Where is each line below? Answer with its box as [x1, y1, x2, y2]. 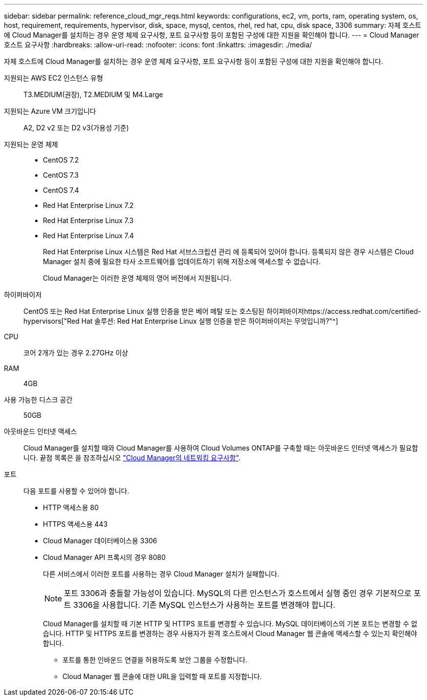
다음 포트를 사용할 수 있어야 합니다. [23, 487, 129, 495]
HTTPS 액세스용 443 [43, 520, 108, 528]
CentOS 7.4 [43, 186, 79, 194]
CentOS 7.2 [43, 156, 79, 164]
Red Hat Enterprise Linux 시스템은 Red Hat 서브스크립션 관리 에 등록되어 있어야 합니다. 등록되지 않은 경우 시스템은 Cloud [43, 247, 414, 256]
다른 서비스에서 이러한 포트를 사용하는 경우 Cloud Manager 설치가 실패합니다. [43, 570, 279, 578]
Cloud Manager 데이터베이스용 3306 [43, 536, 157, 545]
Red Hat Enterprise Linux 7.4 [43, 231, 134, 240]
